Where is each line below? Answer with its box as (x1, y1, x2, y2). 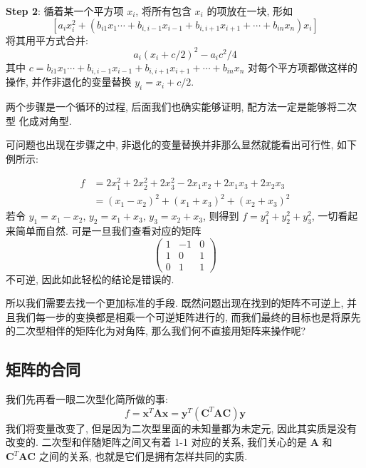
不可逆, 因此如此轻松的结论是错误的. (6, 271, 174, 286)
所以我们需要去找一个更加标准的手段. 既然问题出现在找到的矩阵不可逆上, (6, 295, 344, 310)
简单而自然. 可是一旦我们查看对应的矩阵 (15, 223, 202, 238)
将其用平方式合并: (6, 32, 88, 47)
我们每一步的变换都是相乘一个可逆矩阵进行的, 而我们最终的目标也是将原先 (15, 309, 361, 324)
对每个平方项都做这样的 (248, 59, 358, 74)
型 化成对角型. (6, 113, 72, 128)
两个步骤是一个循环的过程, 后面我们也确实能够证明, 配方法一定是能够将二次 (6, 98, 357, 113)
